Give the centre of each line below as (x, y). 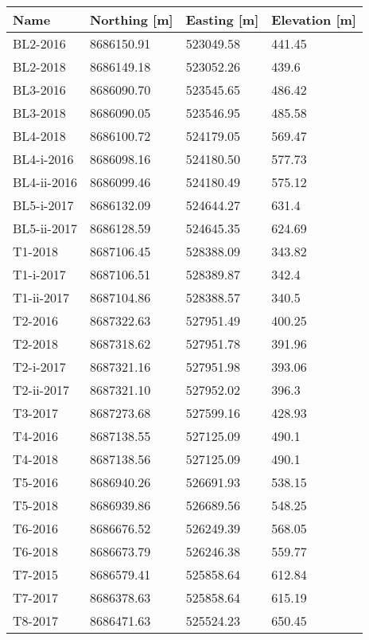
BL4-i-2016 (43, 159)
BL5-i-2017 (43, 205)
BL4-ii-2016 (45, 182)
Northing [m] (131, 20)
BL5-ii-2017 (45, 228)
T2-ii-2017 (41, 390)
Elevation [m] (314, 20)
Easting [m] (222, 20)
